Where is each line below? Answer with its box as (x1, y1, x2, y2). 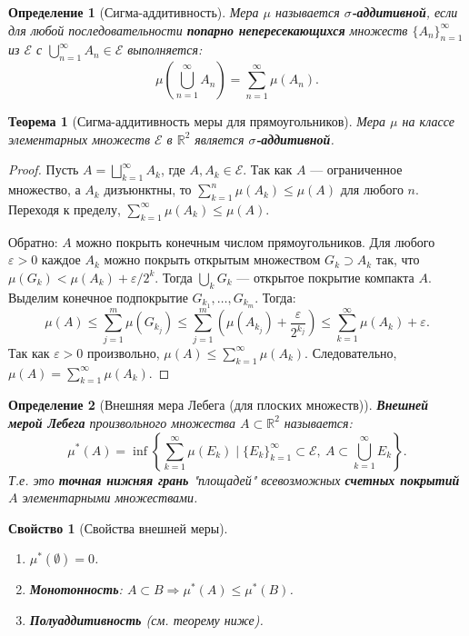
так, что (375, 250, 420, 269)
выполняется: (127, 40, 203, 59)
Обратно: (8, 232, 58, 251)
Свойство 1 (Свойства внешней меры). (8, 518, 228, 537)
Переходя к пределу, (8, 199, 121, 218)
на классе (402, 112, 454, 131)
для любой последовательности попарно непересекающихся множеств (8, 20, 408, 39)
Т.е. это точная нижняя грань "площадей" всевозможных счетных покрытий (8, 470, 460, 489)
